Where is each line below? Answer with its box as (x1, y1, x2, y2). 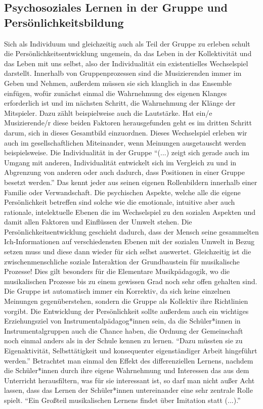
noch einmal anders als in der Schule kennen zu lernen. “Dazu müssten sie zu (4, 335, 243, 346)
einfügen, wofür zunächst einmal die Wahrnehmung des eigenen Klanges (4, 87, 227, 98)
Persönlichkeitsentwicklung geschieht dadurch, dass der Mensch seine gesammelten (4, 226, 259, 237)
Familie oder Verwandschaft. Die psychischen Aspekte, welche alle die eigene (4, 187, 241, 197)
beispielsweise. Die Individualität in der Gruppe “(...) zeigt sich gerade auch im (4, 147, 249, 158)
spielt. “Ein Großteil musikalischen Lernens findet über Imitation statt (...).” (4, 394, 241, 405)
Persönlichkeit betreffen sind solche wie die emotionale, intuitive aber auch (4, 197, 235, 207)
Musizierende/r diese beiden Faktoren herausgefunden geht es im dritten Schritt (4, 117, 252, 128)
